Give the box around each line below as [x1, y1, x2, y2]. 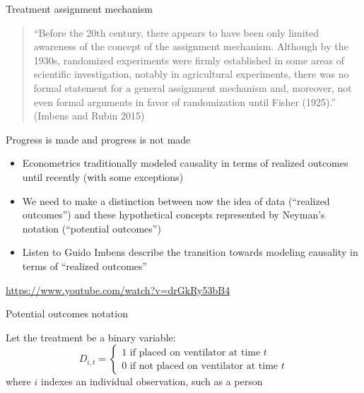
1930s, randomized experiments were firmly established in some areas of [33, 52, 345, 67]
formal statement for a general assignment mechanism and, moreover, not [33, 80, 352, 95]
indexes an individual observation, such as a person [40, 374, 263, 389]
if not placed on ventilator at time [129, 360, 278, 371]
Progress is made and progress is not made [6, 131, 191, 146]
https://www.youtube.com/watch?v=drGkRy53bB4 [6, 282, 230, 297]
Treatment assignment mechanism [6, 1, 153, 16]
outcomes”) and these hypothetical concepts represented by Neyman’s [22, 207, 325, 222]
